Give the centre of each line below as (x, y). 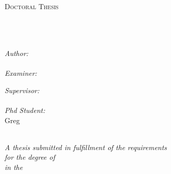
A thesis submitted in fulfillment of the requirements (86, 147)
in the (14, 167)
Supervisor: (22, 90)
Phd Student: (25, 110)
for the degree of (30, 157)
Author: (17, 53)
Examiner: (21, 73)
